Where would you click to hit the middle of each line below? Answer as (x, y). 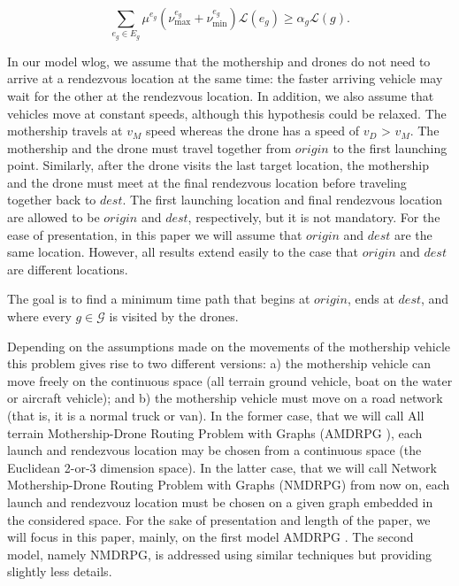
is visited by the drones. (174, 316)
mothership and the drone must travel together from (149, 147)
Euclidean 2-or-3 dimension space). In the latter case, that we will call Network (222, 467)
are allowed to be (54, 217)
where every (39, 316)
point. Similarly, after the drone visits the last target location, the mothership (218, 165)
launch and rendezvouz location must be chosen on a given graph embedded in (220, 501)
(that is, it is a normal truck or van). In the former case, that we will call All (216, 416)
